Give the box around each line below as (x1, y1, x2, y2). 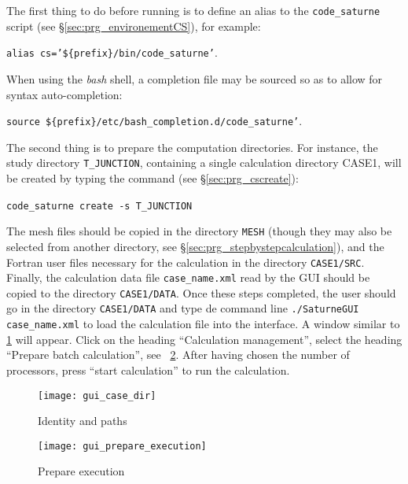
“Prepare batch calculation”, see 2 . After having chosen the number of (6, 346, 350, 363)
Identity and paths (38, 412, 127, 429)
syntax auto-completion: (6, 86, 123, 102)
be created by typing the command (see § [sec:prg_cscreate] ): (6, 170, 299, 186)
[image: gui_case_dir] (38, 390, 156, 401)
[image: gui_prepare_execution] (38, 440, 207, 452)
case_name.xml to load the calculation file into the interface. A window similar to (6, 316, 400, 332)
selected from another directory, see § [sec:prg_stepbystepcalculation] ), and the (6, 238, 384, 254)
